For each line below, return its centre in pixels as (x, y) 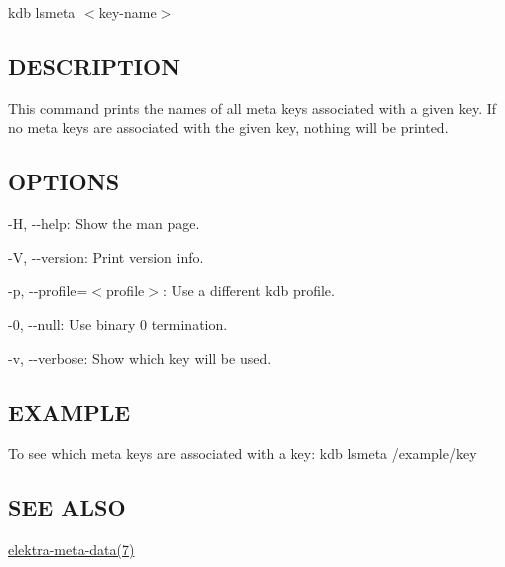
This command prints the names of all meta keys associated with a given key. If (252, 107)
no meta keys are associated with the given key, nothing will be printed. (228, 127)
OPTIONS (64, 181)
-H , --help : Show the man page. (104, 223)
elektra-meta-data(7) (71, 549)
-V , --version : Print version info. (106, 256)
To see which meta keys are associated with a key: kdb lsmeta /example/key (242, 453)
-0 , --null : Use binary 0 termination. (118, 323)
